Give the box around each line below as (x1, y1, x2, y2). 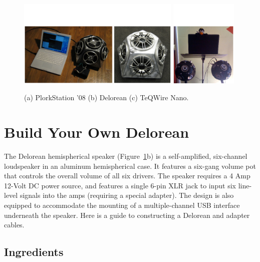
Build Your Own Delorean (4, 122, 189, 142)
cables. (4, 219, 25, 230)
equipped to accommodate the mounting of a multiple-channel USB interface (4, 200, 240, 210)
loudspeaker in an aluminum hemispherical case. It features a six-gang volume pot (4, 160, 256, 171)
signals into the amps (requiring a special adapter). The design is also (20, 190, 234, 200)
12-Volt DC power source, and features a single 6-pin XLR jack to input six (4, 180, 236, 190)
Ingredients (4, 244, 64, 259)
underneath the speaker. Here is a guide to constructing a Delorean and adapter (4, 209, 250, 220)
